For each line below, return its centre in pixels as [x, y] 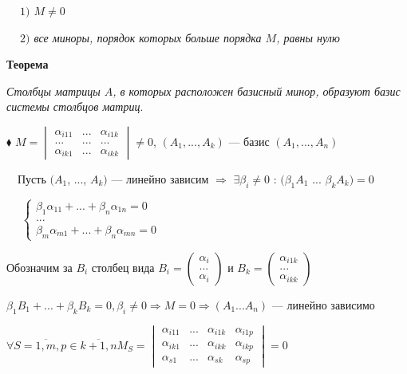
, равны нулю [308, 37]
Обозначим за [40, 267]
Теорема [28, 64]
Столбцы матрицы [53, 91]
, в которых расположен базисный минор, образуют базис [257, 91]
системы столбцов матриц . [75, 106]
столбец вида [123, 267]
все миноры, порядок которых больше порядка [148, 37]
